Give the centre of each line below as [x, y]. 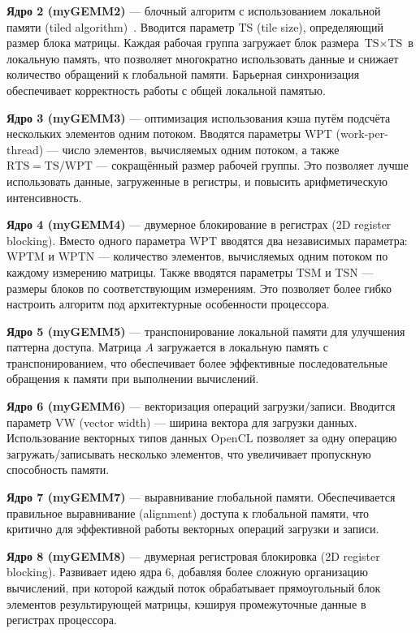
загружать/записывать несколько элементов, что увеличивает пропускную [189, 453]
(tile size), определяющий [320, 26]
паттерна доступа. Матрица [74, 347]
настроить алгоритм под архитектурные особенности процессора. [168, 304]
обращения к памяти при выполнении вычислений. [133, 379]
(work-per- [362, 133]
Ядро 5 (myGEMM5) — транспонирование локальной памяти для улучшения [206, 331]
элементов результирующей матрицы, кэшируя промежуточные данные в [186, 603]
